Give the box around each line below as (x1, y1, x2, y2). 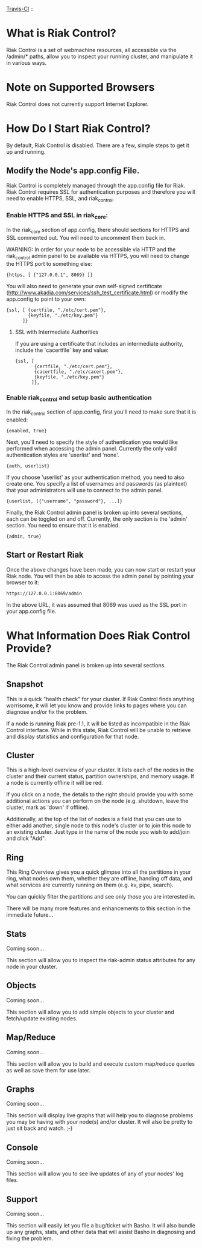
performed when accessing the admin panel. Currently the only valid (6, 444, 177, 452)
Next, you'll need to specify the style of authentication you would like (6, 438, 178, 446)
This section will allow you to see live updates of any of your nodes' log (6, 1170, 184, 1177)
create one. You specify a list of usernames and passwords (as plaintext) (6, 480, 188, 487)
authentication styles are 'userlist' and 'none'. (6, 451, 119, 458)
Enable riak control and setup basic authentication (6, 393, 152, 403)
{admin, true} (6, 533, 42, 540)
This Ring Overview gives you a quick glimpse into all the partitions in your (6, 868, 191, 876)
